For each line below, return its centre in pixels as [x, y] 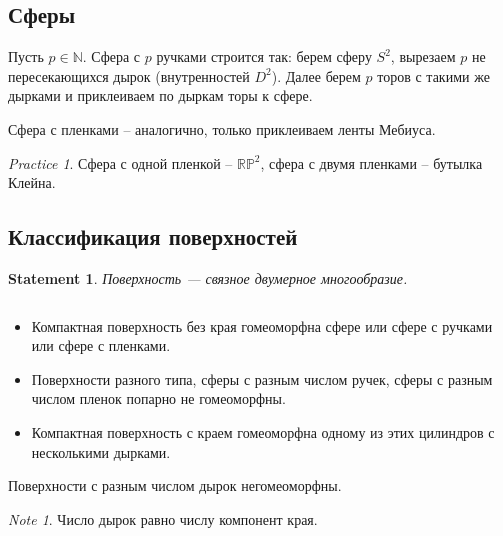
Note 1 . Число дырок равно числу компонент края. [163, 518]
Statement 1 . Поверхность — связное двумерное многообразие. [208, 277]
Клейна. [32, 182]
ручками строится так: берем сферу [264, 56]
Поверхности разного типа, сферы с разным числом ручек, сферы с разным [262, 378]
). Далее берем [316, 75]
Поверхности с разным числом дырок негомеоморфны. [175, 485]
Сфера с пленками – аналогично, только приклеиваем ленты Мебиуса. [222, 128]
